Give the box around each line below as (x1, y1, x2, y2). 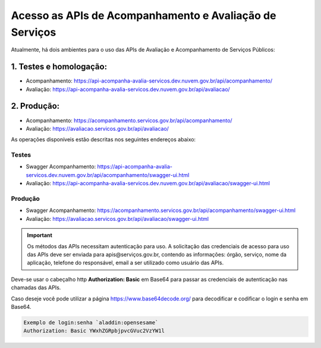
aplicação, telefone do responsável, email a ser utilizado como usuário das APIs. (27, 259, 224, 267)
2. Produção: (11, 101, 60, 111)
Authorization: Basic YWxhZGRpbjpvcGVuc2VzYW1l (23, 327, 165, 334)
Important (27, 232, 53, 239)
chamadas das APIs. (11, 284, 61, 291)
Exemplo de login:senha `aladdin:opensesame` (23, 319, 159, 326)
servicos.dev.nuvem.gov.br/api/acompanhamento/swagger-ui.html (26, 171, 190, 178)
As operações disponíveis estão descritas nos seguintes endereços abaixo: (11, 136, 196, 143)
